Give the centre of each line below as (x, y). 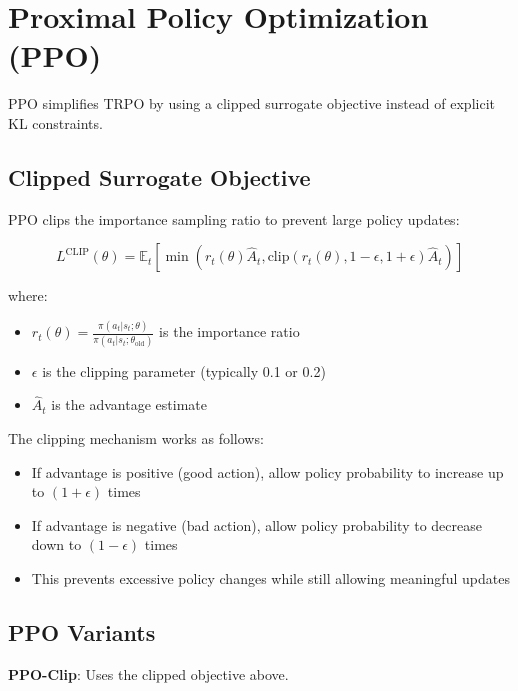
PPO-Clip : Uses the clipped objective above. (148, 673)
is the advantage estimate (129, 404)
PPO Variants (82, 631)
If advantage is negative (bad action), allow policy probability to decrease (256, 524)
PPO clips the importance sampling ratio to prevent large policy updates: (234, 218)
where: (28, 295)
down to (56, 544)
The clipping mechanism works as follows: (136, 437)
